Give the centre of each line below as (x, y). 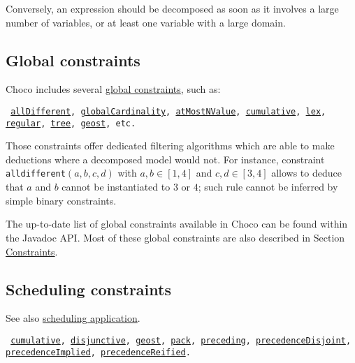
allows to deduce (306, 173)
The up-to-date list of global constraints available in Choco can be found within (177, 224)
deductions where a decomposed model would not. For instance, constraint (165, 159)
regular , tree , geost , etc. (71, 123)
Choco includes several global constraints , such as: (113, 89)
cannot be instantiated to (116, 187)
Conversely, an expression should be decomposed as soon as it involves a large (172, 8)
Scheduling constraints (88, 289)
